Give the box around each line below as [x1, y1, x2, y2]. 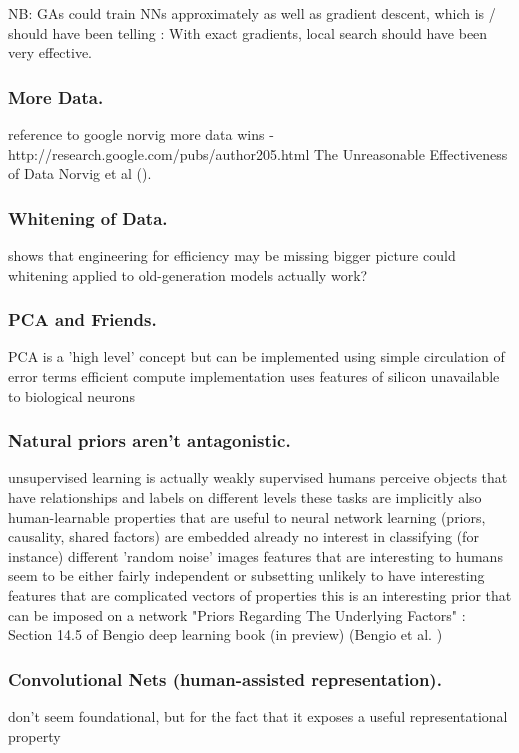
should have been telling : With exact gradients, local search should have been [8, 22, 488, 43]
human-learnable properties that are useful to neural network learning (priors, [8, 506, 486, 527]
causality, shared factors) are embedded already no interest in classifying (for [8, 526, 479, 547]
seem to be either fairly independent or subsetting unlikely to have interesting [8, 565, 485, 586]
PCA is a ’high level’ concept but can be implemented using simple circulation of [8, 346, 505, 367]
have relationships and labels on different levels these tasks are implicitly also [8, 487, 482, 507]
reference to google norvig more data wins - [8, 124, 274, 144]
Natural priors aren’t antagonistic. [8, 428, 291, 453]
